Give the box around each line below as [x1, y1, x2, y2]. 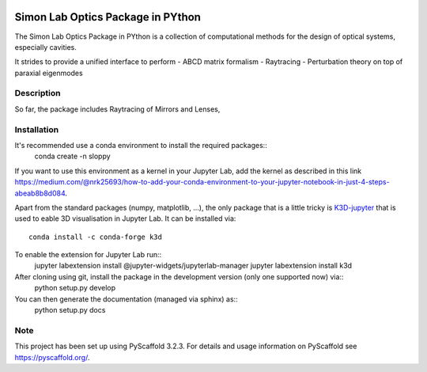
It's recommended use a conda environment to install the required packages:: [14, 140, 268, 150]
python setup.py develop [34, 283, 116, 293]
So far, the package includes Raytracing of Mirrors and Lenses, [14, 104, 221, 114]
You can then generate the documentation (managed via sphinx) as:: [14, 294, 238, 304]
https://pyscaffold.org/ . [14, 352, 90, 362]
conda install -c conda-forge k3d [28, 232, 162, 241]
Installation [14, 123, 59, 135]
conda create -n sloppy [34, 151, 111, 161]
